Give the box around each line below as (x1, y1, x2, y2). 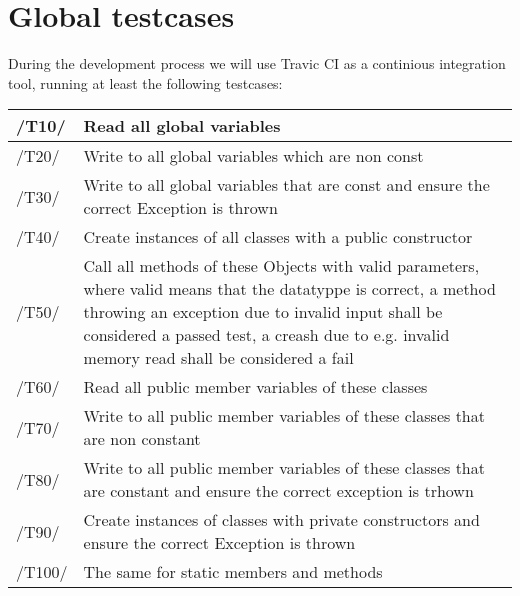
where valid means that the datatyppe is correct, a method (83, 277, 496, 301)
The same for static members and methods (83, 560, 383, 584)
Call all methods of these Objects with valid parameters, (83, 254, 480, 278)
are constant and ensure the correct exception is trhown (83, 479, 474, 503)
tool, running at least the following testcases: (8, 72, 283, 93)
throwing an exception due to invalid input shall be (83, 300, 443, 324)
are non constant (83, 427, 201, 451)
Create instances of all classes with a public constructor (83, 225, 473, 249)
